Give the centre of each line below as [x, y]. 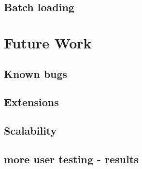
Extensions [31, 102]
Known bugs [36, 73]
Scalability [30, 131]
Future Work [48, 42]
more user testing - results [71, 159]
